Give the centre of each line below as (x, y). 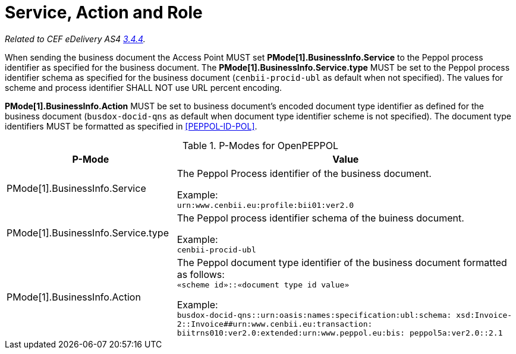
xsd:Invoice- (484, 315)
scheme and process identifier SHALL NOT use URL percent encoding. (144, 87)
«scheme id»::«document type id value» (263, 285)
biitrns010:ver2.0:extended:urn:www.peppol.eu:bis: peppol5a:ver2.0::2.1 (340, 333)
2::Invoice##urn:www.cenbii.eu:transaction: (275, 324)
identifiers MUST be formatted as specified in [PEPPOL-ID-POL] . (131, 126)
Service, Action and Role (104, 12)
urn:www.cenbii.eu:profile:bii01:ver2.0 (265, 205)
